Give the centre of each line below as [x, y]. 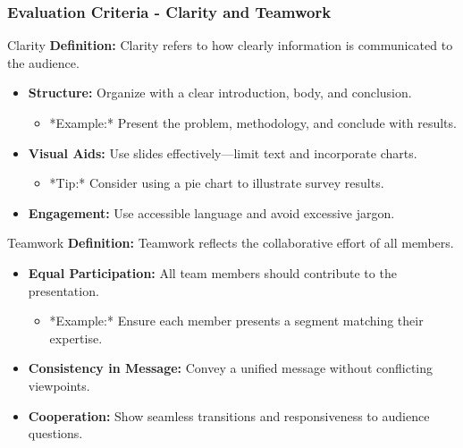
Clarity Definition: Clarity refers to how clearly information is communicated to [230, 45]
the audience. [43, 62]
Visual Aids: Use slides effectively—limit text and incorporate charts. [223, 152]
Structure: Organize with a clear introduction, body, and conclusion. [220, 93]
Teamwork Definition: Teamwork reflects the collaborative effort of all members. [231, 243]
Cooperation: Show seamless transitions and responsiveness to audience [229, 415]
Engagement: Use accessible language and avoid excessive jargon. [211, 212]
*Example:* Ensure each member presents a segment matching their [236, 321]
